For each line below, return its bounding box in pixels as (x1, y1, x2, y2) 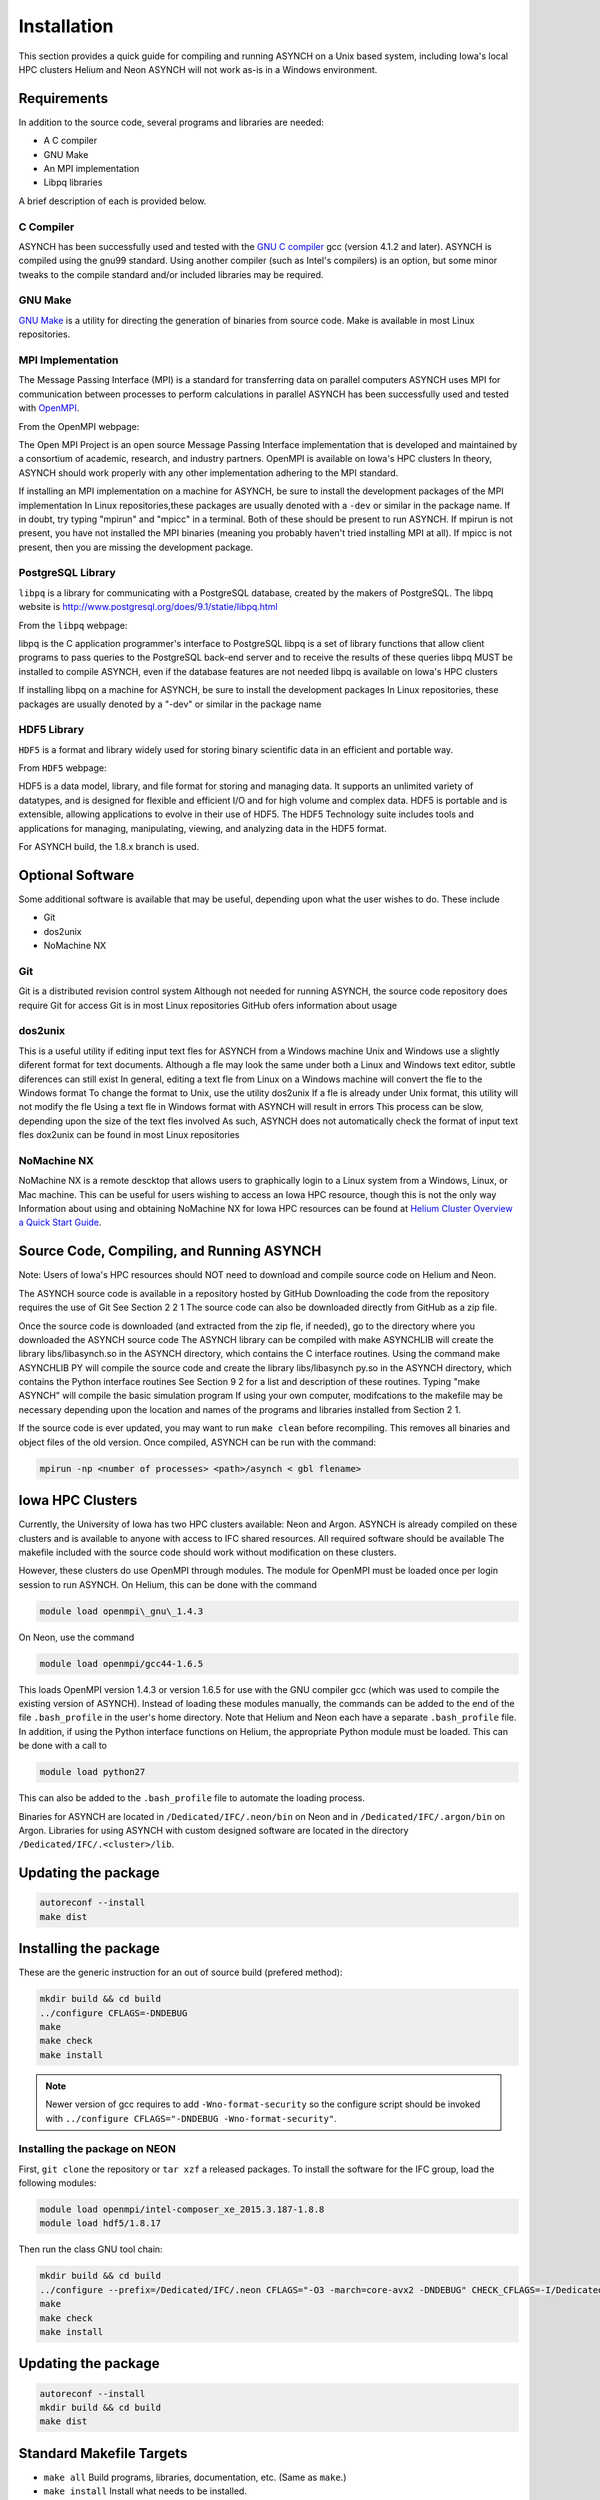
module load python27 (39, 1766, 146, 1778)
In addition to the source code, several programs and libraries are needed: (18, 116, 325, 128)
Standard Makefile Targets (18, 2445, 188, 2462)
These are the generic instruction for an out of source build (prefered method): (18, 1966, 343, 1979)
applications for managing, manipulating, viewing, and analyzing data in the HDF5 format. (18, 822, 387, 834)
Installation (18, 15, 114, 37)
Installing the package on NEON (18, 2142, 177, 2156)
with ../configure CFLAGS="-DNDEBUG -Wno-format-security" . (45, 2112, 337, 2124)
